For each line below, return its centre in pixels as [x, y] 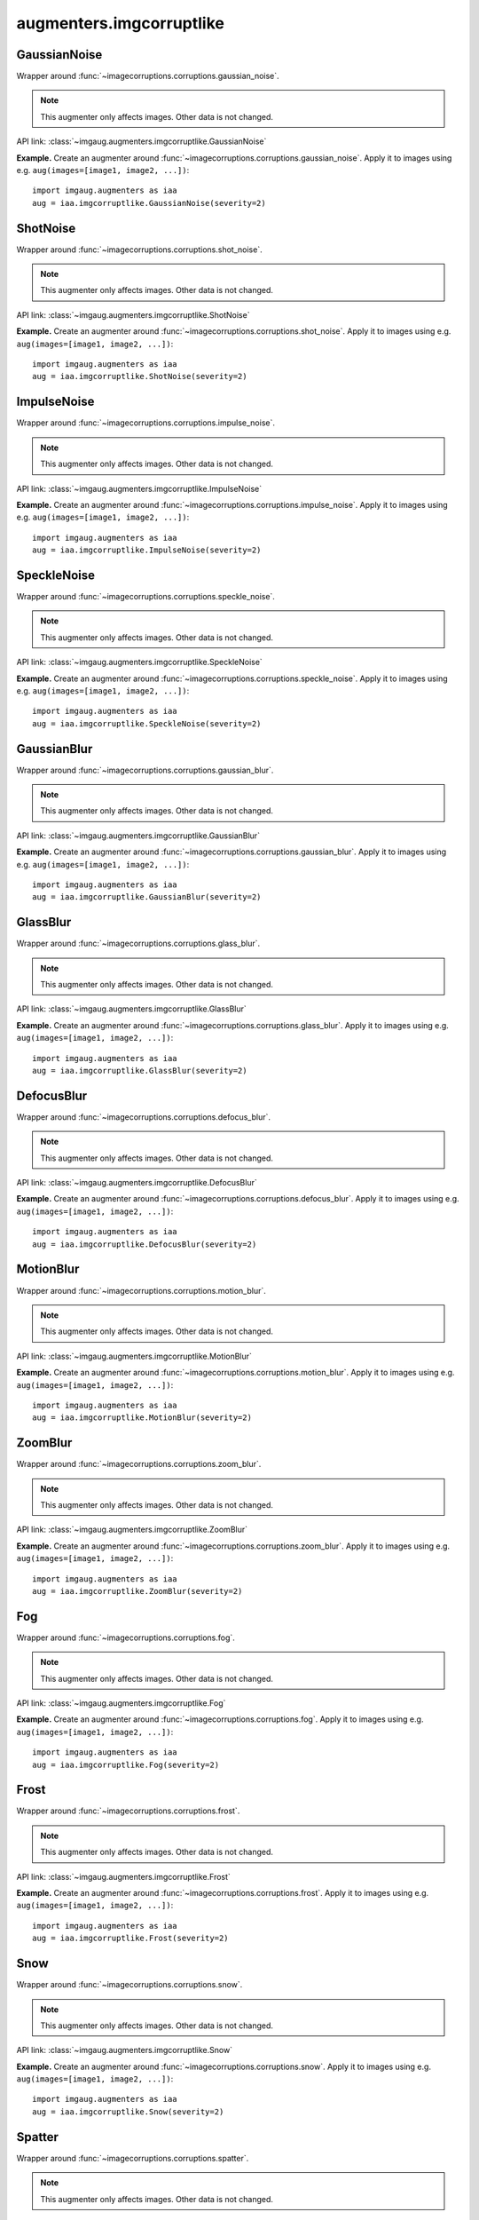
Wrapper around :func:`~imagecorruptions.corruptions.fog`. [126, 1637]
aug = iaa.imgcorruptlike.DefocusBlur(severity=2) [145, 1244]
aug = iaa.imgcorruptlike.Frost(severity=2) [131, 1939]
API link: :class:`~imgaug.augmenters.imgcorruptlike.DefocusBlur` [137, 1183]
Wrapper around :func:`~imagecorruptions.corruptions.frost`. [128, 1811]
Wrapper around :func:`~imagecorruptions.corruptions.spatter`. [133, 2158]
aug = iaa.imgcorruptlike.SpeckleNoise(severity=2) [147, 723]
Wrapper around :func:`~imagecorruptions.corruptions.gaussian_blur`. [145, 770]
